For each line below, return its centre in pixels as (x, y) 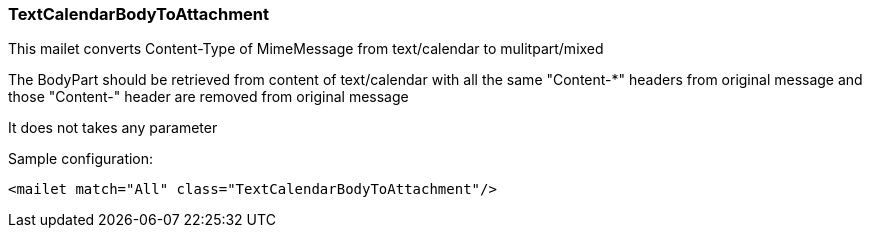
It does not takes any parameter (113, 128)
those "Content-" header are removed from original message (208, 97)
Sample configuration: (81, 159)
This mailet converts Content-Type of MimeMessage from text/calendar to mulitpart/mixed (306, 49)
